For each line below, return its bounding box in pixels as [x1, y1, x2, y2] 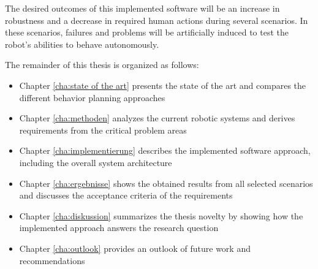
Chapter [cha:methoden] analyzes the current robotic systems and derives [19, 112, 295, 124]
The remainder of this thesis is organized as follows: [5, 58, 199, 71]
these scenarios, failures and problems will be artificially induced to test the [5, 26, 289, 39]
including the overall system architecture [19, 156, 172, 169]
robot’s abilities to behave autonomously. [5, 37, 159, 50]
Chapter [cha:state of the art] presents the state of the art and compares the [19, 78, 306, 91]
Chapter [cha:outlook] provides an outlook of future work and [19, 241, 251, 254]
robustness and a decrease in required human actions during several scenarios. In [5, 13, 308, 26]
